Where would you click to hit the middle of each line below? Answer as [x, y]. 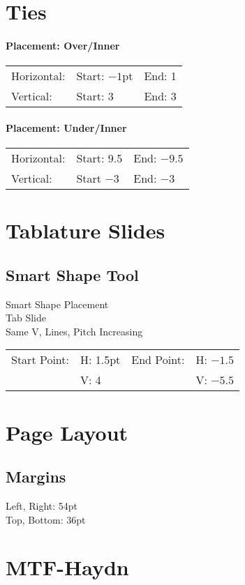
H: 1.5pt [100, 360]
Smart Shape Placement [57, 304]
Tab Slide [26, 318]
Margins [36, 477]
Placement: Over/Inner [63, 45]
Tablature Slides [86, 230]
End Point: [158, 360]
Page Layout [67, 432]
